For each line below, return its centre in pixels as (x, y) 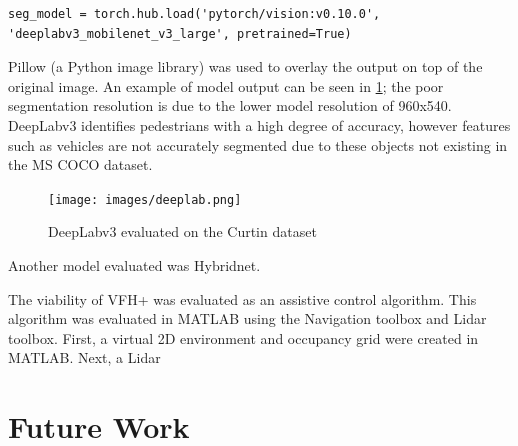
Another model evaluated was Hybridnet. (134, 265)
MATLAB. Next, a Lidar (84, 357)
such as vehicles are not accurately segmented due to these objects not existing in (258, 144)
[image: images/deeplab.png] (145, 199)
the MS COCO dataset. (80, 164)
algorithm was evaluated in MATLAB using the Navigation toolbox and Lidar (247, 318)
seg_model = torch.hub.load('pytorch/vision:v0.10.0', (194, 14)
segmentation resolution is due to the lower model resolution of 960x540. (230, 105)
